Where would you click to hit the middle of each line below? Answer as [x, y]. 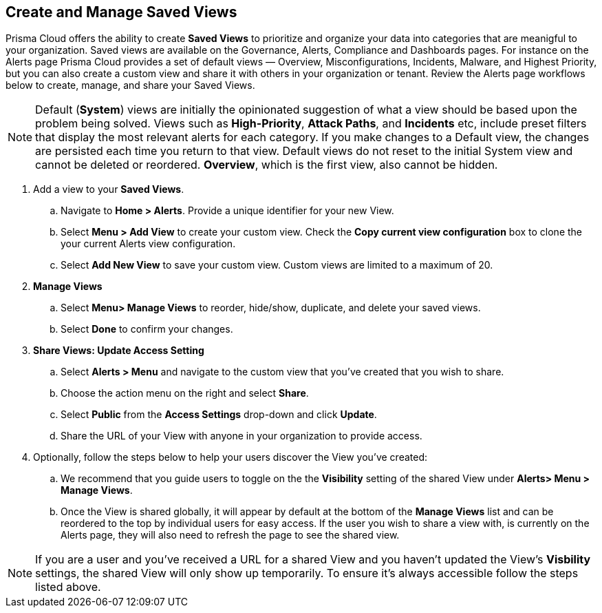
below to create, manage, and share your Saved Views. [130, 85]
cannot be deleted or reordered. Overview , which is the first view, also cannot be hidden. [267, 165]
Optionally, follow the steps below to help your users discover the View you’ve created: [230, 457]
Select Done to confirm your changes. [147, 329]
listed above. [68, 587]
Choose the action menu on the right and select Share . [185, 393]
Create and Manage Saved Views [121, 12]
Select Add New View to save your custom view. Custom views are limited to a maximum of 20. [277, 265]
